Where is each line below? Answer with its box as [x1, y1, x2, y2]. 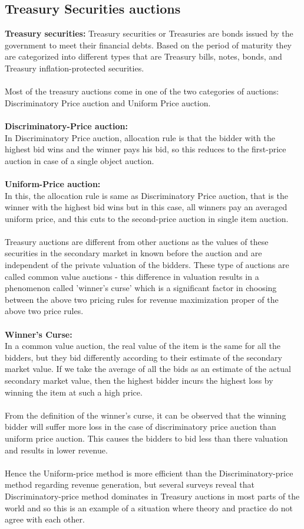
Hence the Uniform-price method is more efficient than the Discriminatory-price [5, 466, 293, 479]
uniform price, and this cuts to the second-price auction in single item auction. [5, 212, 289, 224]
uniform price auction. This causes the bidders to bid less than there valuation [5, 432, 288, 444]
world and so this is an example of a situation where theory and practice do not [5, 501, 293, 514]
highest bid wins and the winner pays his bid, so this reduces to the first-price [5, 143, 286, 155]
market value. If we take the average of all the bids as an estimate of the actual [5, 363, 291, 375]
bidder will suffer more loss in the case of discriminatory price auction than [5, 420, 276, 433]
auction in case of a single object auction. [5, 154, 154, 166]
